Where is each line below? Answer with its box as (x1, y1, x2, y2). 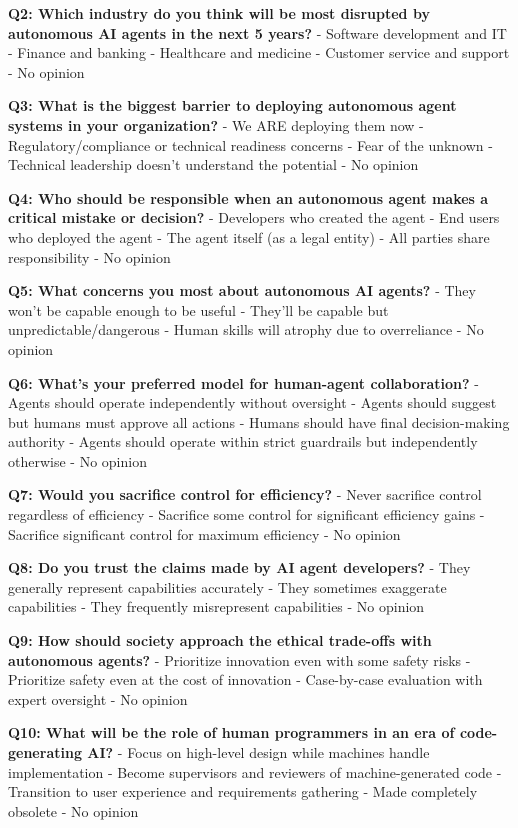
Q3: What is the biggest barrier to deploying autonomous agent (8, 95, 457, 116)
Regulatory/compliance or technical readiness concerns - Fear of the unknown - (8, 134, 493, 155)
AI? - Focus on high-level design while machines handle (87, 742, 430, 762)
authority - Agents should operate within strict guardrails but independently (8, 431, 478, 452)
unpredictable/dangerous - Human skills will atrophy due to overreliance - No (8, 319, 484, 340)
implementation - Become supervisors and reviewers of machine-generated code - (8, 761, 502, 782)
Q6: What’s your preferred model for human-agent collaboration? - (8, 372, 479, 393)
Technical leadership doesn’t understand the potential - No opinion (8, 154, 419, 175)
